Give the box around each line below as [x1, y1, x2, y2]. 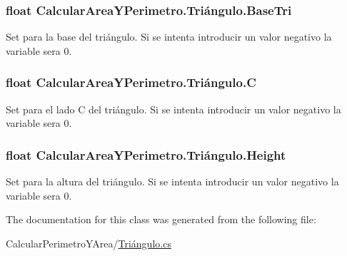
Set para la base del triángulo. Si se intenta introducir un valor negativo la [6, 29, 332, 44]
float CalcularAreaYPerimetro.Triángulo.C [6, 73, 256, 91]
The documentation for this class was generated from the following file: [6, 212, 316, 227]
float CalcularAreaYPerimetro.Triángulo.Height [6, 145, 286, 163]
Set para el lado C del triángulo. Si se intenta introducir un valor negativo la [6, 101, 341, 116]
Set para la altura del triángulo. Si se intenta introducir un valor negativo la [6, 174, 339, 189]
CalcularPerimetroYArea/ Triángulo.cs [6, 235, 171, 250]
